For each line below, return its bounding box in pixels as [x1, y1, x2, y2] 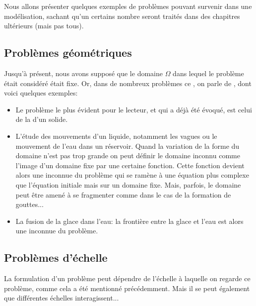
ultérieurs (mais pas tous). [4, 20, 84, 31]
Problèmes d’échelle [4, 250, 108, 265]
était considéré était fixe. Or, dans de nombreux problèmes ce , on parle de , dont [4, 78, 252, 88]
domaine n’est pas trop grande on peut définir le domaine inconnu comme [15, 150, 240, 161]
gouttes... [15, 199, 44, 209]
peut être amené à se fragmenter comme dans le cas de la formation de [15, 189, 231, 200]
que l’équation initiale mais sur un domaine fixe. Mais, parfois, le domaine [15, 179, 241, 190]
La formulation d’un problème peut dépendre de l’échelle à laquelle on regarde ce [4, 273, 251, 284]
